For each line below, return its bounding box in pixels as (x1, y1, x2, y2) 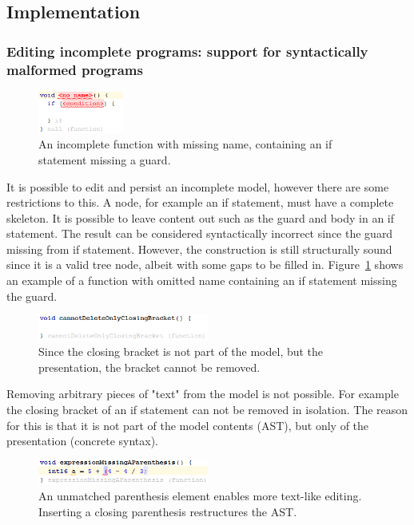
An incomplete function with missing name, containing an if (38, 136, 332, 152)
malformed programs (6, 59, 143, 79)
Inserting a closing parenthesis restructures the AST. (38, 503, 297, 519)
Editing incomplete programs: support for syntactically (6, 41, 368, 61)
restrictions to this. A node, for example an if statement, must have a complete (6, 194, 394, 211)
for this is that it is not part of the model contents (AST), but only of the (6, 416, 369, 433)
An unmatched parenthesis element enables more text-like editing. (38, 487, 362, 503)
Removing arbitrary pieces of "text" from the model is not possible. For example (6, 385, 399, 402)
